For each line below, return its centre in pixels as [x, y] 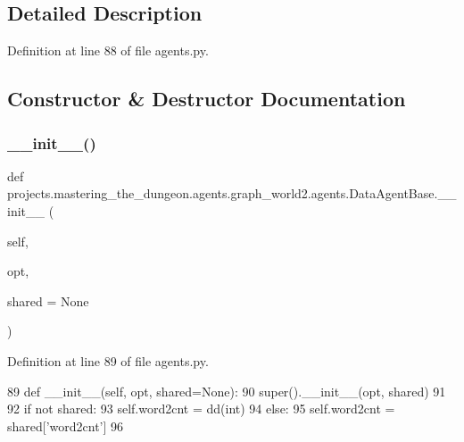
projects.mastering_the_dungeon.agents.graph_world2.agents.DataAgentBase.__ [232, 193]
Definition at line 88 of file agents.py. [108, 50]
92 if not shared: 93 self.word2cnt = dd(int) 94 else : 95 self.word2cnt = [201, 409]
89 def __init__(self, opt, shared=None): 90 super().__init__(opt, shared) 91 [227, 391]
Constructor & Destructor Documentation [207, 99]
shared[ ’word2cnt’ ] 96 [66, 425]
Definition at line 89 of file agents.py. [108, 360]
